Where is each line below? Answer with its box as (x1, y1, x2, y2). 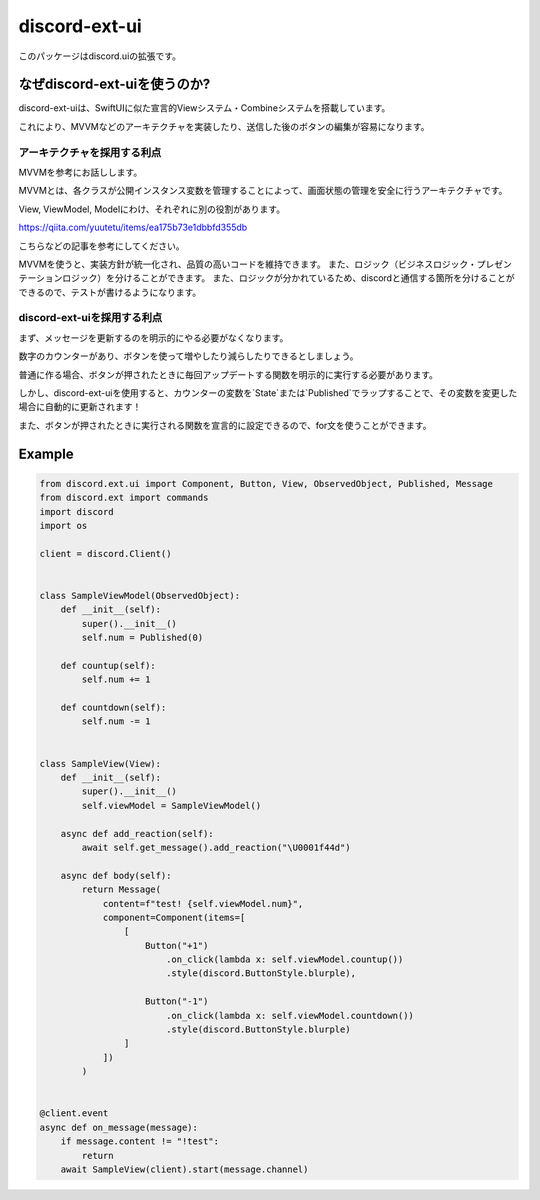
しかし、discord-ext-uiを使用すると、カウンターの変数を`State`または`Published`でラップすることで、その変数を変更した (18, 387, 518, 399)
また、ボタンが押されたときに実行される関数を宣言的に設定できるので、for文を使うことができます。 (18, 419, 432, 431)
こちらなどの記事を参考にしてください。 (18, 240, 185, 252)
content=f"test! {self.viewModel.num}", (102, 898, 304, 909)
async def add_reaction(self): (60, 828, 214, 839)
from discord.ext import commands (39, 492, 209, 504)
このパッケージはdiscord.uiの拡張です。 (18, 50, 182, 62)
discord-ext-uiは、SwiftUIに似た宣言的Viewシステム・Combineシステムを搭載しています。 (18, 102, 391, 114)
